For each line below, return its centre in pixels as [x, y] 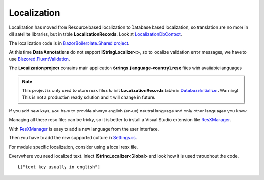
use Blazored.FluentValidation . [40, 59]
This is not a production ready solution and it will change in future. [89, 97]
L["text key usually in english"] [59, 167]
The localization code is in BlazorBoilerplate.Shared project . [69, 43]
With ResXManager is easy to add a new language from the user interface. [84, 129]
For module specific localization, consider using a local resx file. [74, 147]
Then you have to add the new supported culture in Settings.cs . [73, 138]
